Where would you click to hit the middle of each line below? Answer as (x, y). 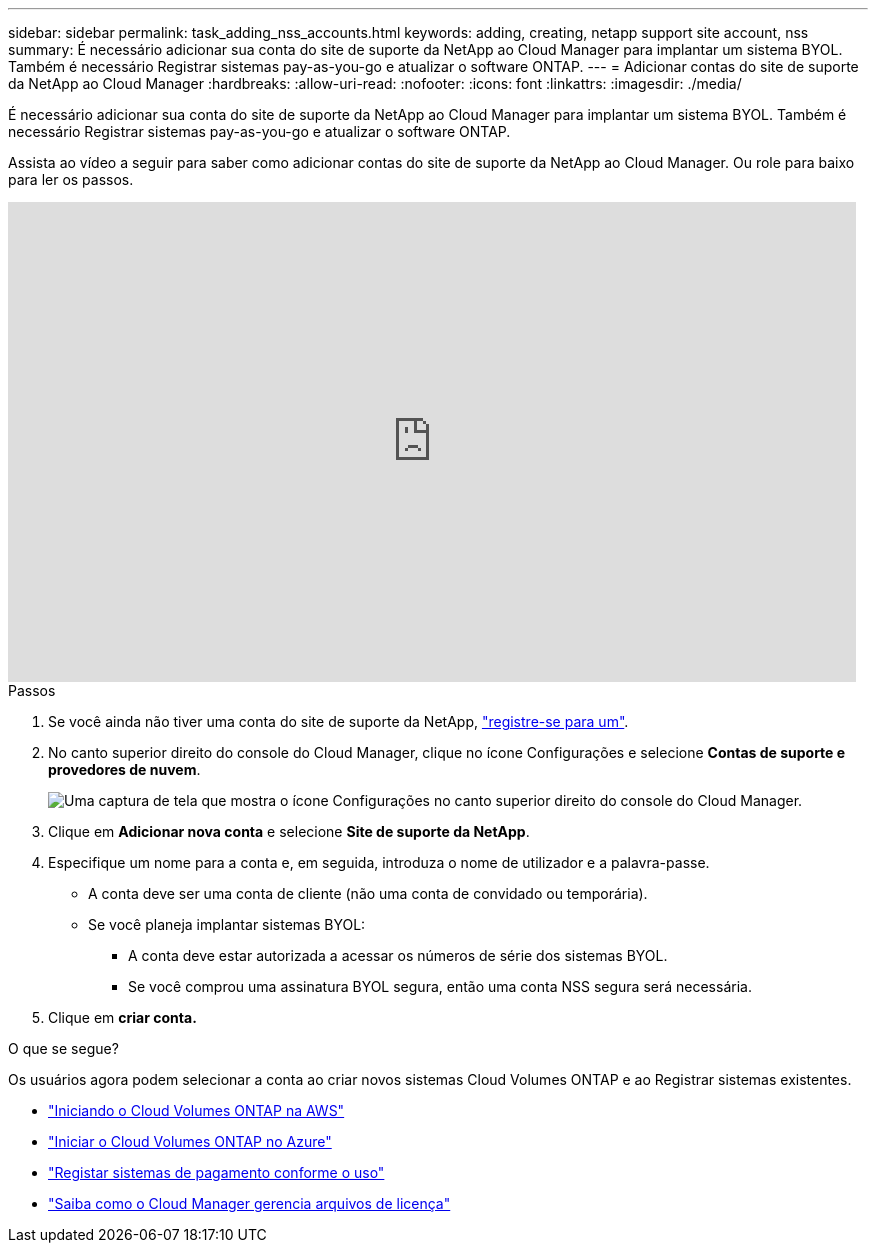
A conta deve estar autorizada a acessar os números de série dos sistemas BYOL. (398, 955)
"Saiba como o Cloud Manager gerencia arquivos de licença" (249, 1203)
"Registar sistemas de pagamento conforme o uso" (216, 1172)
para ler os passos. (71, 179)
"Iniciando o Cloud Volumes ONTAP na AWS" (196, 1110)
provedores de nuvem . (124, 769)
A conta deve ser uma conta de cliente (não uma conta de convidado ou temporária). (368, 893)
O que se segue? (63, 1048)
